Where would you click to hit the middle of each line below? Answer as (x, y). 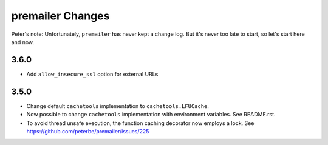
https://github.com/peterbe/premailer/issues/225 (88, 131)
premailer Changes (60, 16)
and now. (23, 42)
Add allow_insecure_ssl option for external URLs (92, 74)
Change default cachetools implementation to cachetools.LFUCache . (118, 106)
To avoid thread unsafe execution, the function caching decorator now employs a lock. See (140, 123)
